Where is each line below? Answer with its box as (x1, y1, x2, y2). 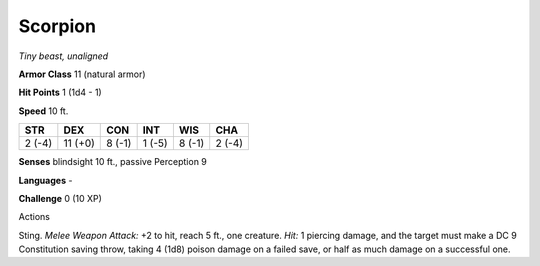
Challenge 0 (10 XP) (18, 192, 102, 204)
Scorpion (18, 15, 97, 37)
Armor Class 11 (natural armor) (18, 68, 146, 80)
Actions (18, 211, 50, 223)
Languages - (18, 174, 73, 186)
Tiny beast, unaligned (18, 50, 109, 62)
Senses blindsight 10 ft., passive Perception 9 (18, 156, 207, 168)
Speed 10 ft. (18, 105, 69, 117)
